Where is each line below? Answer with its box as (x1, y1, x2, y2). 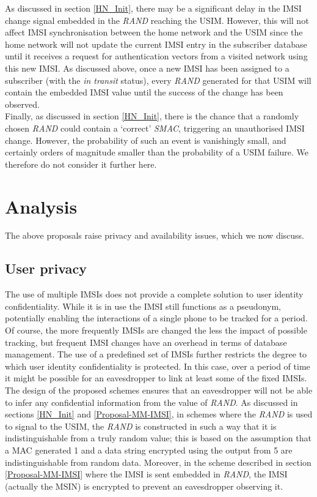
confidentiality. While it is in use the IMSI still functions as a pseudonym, (5, 299, 281, 312)
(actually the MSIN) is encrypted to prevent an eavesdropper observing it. (5, 479, 283, 492)
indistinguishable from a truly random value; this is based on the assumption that (5, 432, 312, 444)
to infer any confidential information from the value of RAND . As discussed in (5, 395, 298, 408)
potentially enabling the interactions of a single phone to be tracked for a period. (5, 312, 308, 324)
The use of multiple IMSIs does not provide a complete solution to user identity (5, 288, 304, 301)
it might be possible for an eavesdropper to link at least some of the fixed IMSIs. (5, 372, 307, 384)
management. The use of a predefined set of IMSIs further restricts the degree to (5, 348, 307, 361)
